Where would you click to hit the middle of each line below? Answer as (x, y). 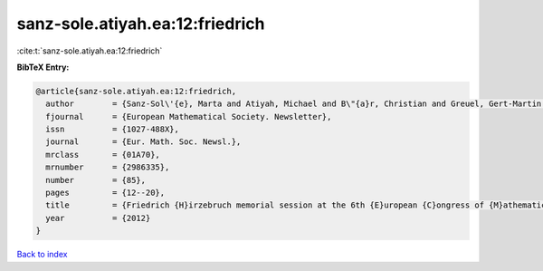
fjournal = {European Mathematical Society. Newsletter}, (189, 116)
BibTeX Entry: (43, 67)
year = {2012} (98, 218)
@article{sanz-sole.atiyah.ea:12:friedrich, (136, 91)
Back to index (42, 255)
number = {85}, (96, 180)
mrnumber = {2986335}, (108, 167)
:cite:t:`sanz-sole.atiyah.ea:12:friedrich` (90, 51)
